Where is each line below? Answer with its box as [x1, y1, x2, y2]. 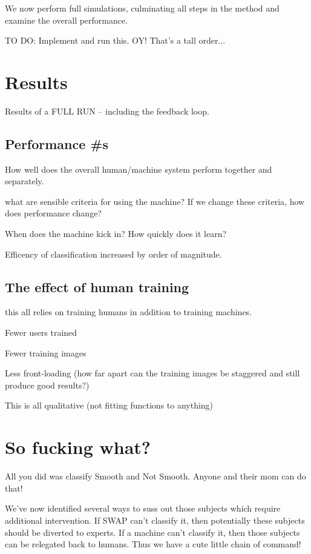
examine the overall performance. [5, 13, 128, 26]
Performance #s [5, 134, 109, 153]
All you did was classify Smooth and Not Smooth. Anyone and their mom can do [5, 470, 306, 482]
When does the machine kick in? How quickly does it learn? [5, 227, 227, 240]
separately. [5, 175, 44, 187]
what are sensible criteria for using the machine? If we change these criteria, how [5, 195, 305, 207]
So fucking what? [5, 435, 151, 459]
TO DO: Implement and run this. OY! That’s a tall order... [5, 34, 226, 47]
